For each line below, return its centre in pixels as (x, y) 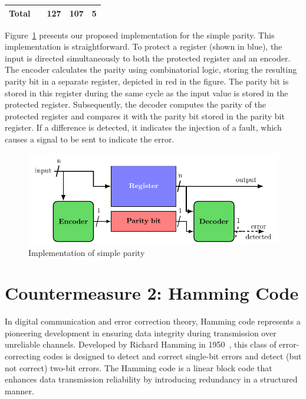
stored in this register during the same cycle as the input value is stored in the (147, 93)
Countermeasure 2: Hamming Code (152, 293)
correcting (23, 356)
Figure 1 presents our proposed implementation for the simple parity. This (140, 35)
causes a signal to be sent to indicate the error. (90, 139)
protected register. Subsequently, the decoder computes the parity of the (135, 104)
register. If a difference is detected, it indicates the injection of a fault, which (143, 127)
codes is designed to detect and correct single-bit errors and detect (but (172, 356)
